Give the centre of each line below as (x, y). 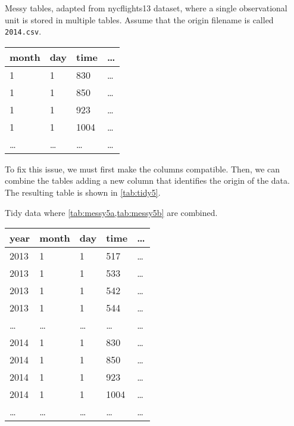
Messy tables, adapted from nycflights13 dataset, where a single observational (146, 8)
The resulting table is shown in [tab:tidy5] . (83, 192)
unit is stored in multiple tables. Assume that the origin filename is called (139, 19)
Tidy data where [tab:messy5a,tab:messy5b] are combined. (111, 212)
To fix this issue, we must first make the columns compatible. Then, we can (143, 169)
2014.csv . (23, 31)
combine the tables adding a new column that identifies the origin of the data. (147, 180)
